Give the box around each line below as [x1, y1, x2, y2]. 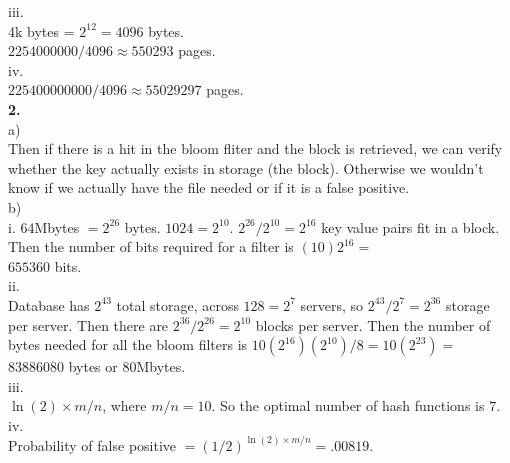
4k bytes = [8, 20, 75, 41]
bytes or [68, 356, 118, 377]
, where [102, 395, 147, 416]
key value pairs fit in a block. [321, 216, 500, 237]
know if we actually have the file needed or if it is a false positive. [8, 177, 410, 198]
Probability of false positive [8, 434, 177, 455]
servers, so [300, 294, 364, 315]
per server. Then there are [8, 314, 169, 335]
